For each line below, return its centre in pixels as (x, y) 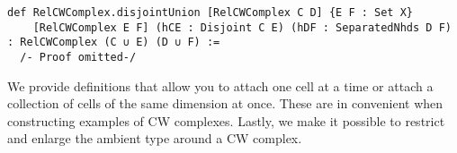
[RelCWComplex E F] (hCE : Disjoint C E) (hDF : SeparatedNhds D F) (242, 27)
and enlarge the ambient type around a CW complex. (155, 138)
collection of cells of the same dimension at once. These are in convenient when (225, 103)
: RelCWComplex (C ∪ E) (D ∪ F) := (114, 42)
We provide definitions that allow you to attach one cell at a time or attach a (220, 85)
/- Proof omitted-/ (78, 57)
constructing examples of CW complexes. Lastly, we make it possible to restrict (226, 120)
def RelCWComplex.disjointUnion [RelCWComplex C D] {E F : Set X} (211, 13)
